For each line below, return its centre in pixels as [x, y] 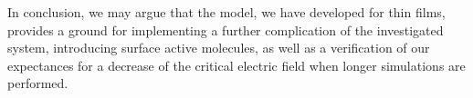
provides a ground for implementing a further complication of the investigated [226, 29]
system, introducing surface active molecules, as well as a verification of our [219, 48]
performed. [38, 83]
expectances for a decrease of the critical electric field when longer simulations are [236, 65]
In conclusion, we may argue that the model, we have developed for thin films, [226, 12]
